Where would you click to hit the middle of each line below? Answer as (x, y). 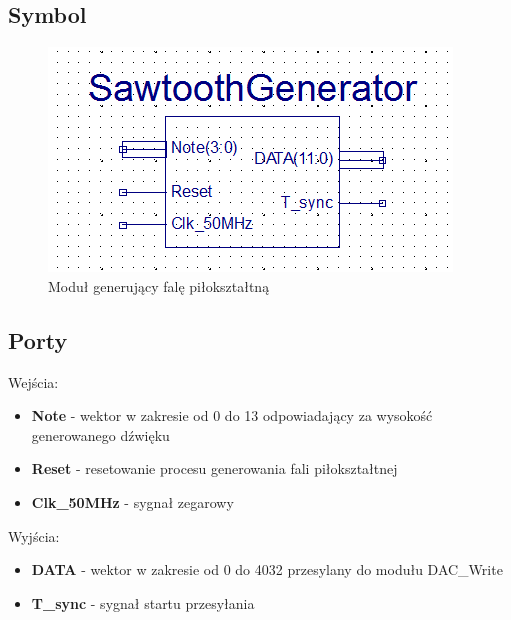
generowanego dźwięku (100, 434)
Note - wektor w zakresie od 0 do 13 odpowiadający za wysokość (232, 415)
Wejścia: (33, 381)
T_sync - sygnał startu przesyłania (143, 602)
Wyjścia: (34, 535)
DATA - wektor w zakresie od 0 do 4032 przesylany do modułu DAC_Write (267, 569)
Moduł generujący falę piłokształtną (159, 285)
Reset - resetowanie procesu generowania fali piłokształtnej (214, 468)
